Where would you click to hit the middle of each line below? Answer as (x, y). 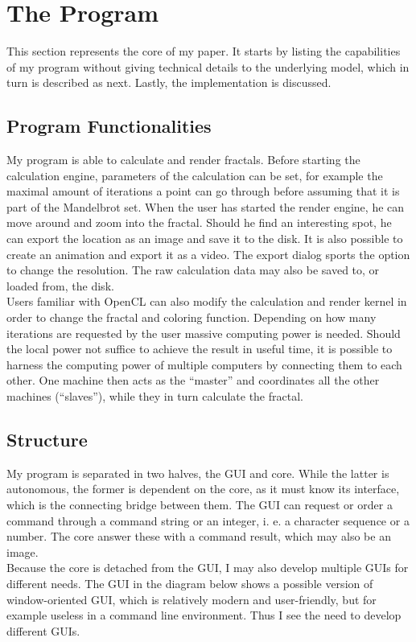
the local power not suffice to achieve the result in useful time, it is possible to (200, 349)
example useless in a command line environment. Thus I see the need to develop (204, 615)
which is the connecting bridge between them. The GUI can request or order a (200, 504)
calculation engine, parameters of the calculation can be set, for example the (195, 175)
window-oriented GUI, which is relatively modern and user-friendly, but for (192, 599)
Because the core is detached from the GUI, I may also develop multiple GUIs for (208, 568)
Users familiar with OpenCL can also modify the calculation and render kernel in (207, 301)
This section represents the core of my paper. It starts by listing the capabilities (204, 51)
